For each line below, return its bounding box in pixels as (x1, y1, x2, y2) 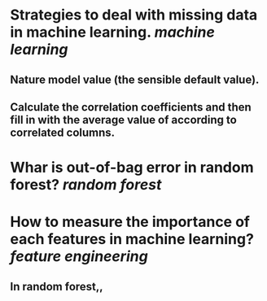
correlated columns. (10, 125, 116, 139)
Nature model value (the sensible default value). (10, 72, 260, 86)
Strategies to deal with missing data (10, 6, 258, 24)
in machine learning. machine (10, 23, 216, 41)
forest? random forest (10, 176, 162, 194)
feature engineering (10, 247, 148, 266)
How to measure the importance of (10, 213, 250, 231)
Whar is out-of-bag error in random (10, 159, 254, 177)
